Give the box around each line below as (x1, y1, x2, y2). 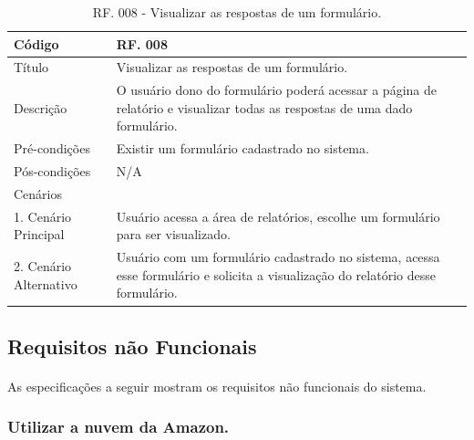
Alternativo (14, 274, 77, 293)
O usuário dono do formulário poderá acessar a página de (116, 80, 437, 100)
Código (14, 34, 59, 53)
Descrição (14, 98, 67, 117)
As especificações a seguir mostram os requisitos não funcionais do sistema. (7, 376, 427, 395)
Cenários (14, 184, 63, 203)
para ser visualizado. (116, 225, 231, 244)
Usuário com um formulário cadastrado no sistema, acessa (116, 247, 440, 267)
